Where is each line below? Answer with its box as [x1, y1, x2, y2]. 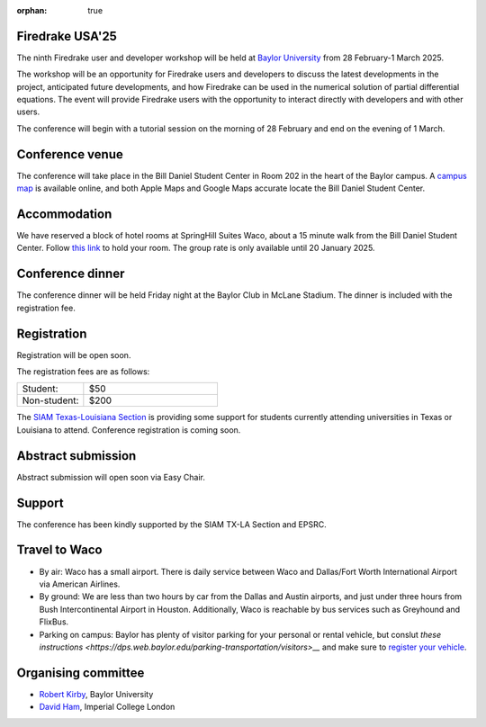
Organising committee [16, 665, 145, 680]
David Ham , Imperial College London [39, 702, 175, 713]
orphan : [16, 5, 48, 15]
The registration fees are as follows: [16, 366, 150, 377]
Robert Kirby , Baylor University [39, 688, 154, 699]
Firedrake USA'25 [16, 28, 117, 44]
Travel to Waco [16, 543, 103, 558]
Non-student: [22, 394, 79, 407]
